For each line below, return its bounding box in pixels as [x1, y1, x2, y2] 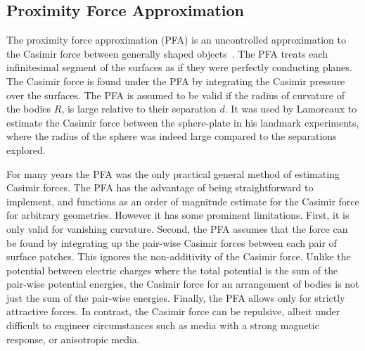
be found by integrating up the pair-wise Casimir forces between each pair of [6, 235, 337, 250]
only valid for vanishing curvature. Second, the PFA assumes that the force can [6, 221, 348, 236]
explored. [6, 142, 46, 157]
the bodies [6, 101, 51, 116]
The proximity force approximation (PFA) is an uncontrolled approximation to [6, 32, 346, 47]
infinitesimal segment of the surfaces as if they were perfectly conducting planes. [6, 60, 352, 75]
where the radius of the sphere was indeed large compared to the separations [6, 129, 337, 143]
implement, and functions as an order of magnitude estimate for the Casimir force [6, 193, 359, 208]
